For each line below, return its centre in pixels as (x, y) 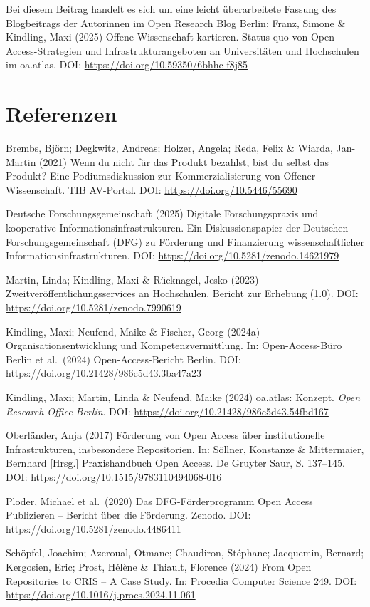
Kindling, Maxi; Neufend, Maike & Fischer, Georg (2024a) (133, 331)
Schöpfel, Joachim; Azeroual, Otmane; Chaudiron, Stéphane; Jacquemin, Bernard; (185, 552)
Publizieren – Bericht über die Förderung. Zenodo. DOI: (128, 515)
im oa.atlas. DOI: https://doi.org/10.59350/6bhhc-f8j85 (127, 64)
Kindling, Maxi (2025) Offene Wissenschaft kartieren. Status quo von (157, 37)
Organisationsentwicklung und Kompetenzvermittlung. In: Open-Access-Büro (174, 345)
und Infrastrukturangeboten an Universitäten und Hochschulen (222, 50)
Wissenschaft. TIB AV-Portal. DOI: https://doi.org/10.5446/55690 (152, 189)
